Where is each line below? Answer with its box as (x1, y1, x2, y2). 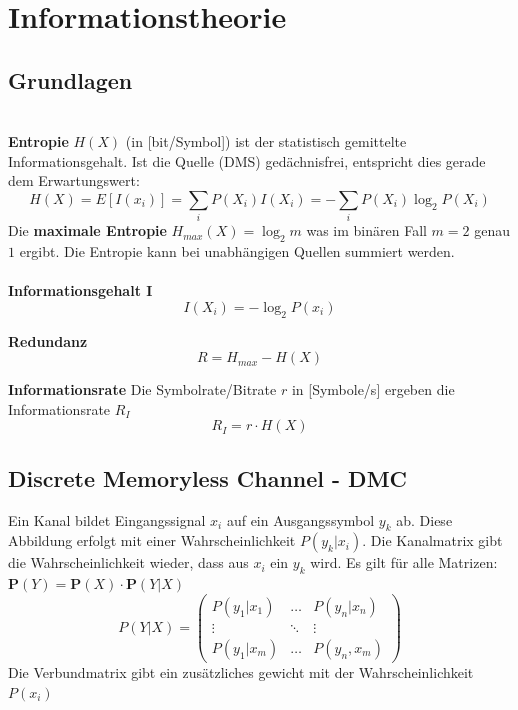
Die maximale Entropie (8, 220, 167, 241)
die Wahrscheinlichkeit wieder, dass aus (8, 552, 249, 573)
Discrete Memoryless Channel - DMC (8, 462, 408, 493)
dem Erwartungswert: (8, 170, 140, 191)
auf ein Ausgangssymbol (226, 509, 375, 530)
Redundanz (8, 330, 88, 351)
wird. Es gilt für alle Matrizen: (310, 552, 498, 573)
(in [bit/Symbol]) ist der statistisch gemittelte (125, 131, 407, 152)
